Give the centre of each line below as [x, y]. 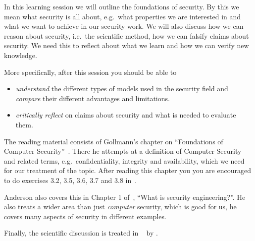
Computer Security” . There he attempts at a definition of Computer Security [123, 151]
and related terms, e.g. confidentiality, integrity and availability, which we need [124, 160]
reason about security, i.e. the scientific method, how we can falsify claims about [127, 35]
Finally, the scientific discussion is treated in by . [81, 233]
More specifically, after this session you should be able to [90, 72]
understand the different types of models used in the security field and [122, 89]
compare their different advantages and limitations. [93, 98]
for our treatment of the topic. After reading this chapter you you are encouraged [127, 170]
